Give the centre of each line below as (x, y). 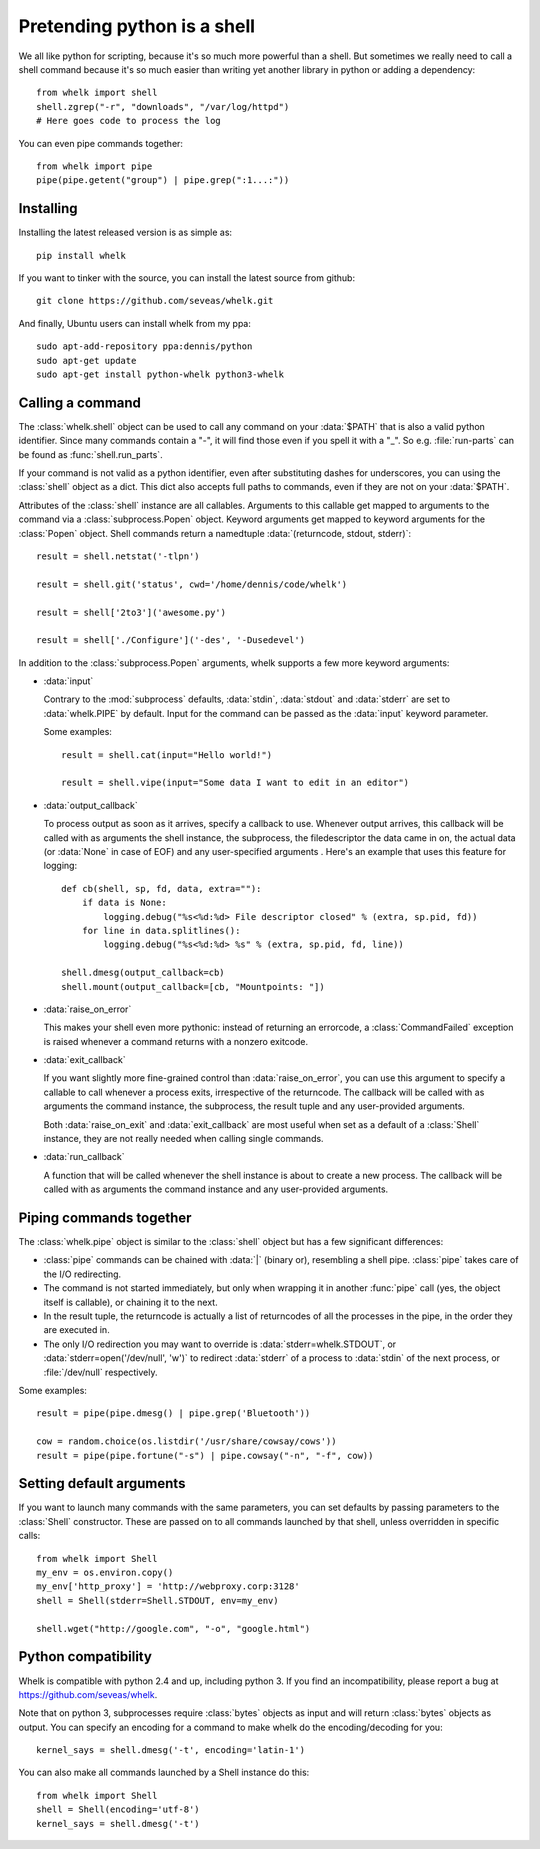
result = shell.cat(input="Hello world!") (167, 754)
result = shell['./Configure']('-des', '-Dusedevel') (170, 640)
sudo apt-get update (86, 360)
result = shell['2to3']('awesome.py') (131, 612)
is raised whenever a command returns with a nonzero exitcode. (176, 1041)
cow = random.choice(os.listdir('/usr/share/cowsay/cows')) (186, 1441)
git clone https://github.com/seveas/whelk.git (155, 301)
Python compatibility (85, 1656)
